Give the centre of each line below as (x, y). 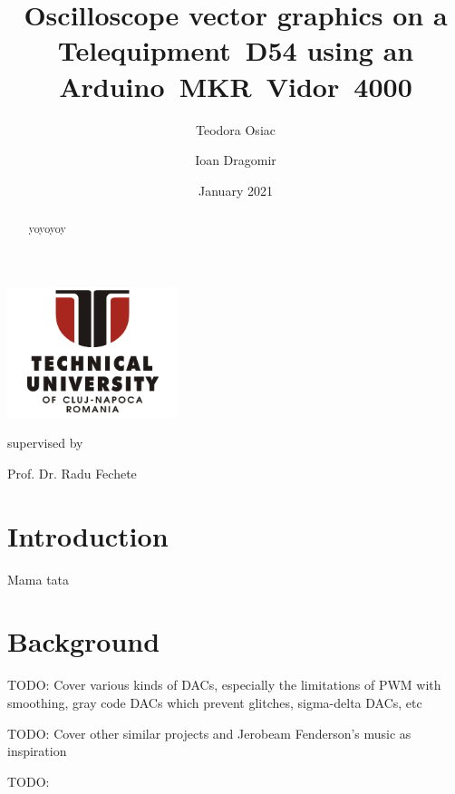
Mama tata (39, 579)
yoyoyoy (47, 229)
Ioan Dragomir (236, 160)
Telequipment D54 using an (236, 50)
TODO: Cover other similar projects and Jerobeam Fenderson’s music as (209, 733)
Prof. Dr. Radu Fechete (72, 473)
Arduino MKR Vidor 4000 (236, 86)
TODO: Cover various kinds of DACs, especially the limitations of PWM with (224, 685)
